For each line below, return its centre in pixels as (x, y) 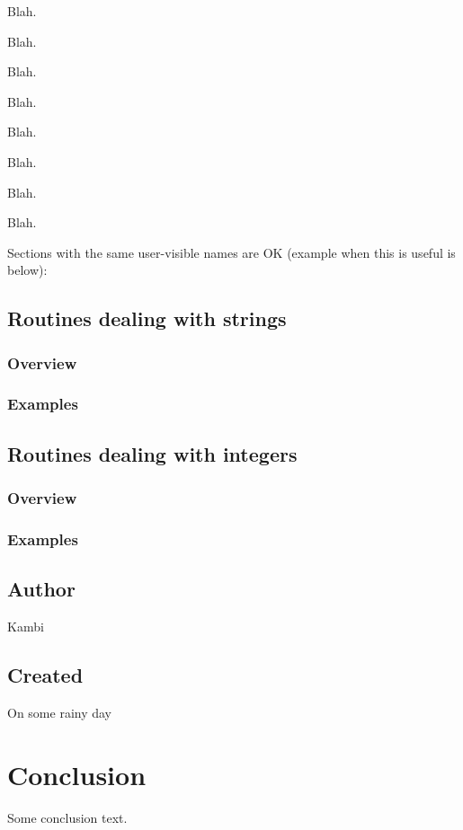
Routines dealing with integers (152, 453)
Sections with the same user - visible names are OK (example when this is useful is (231, 252)
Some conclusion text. (67, 817)
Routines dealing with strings (147, 318)
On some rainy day (60, 712)
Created (45, 675)
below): (27, 270)
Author (41, 589)
